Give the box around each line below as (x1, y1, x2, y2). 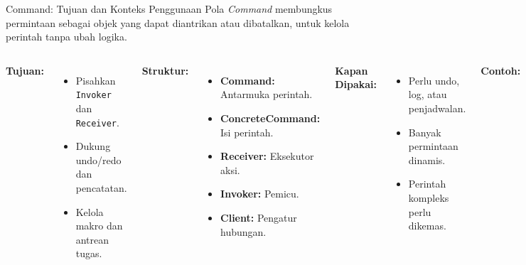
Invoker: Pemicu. (220, 186, 299, 201)
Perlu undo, (408, 72, 460, 87)
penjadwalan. (408, 100, 466, 115)
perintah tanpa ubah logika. (6, 29, 127, 44)
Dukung (75, 139, 111, 153)
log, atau (408, 87, 447, 102)
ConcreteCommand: (220, 110, 321, 125)
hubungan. (220, 224, 267, 239)
